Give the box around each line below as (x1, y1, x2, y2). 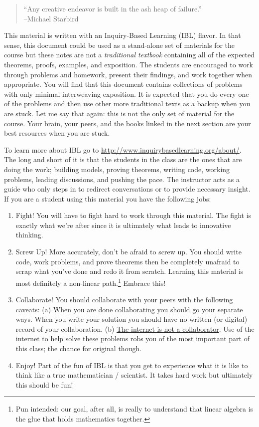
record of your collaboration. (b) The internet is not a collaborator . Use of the (15, 323, 255, 334)
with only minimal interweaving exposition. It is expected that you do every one (4, 88, 249, 99)
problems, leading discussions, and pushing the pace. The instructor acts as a (4, 174, 240, 184)
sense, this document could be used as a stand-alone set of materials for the (4, 39, 235, 50)
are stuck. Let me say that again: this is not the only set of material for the (4, 108, 235, 118)
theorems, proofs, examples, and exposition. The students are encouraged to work (4, 59, 253, 69)
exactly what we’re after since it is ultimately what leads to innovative (15, 219, 231, 230)
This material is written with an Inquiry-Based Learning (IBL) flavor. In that (4, 30, 241, 40)
